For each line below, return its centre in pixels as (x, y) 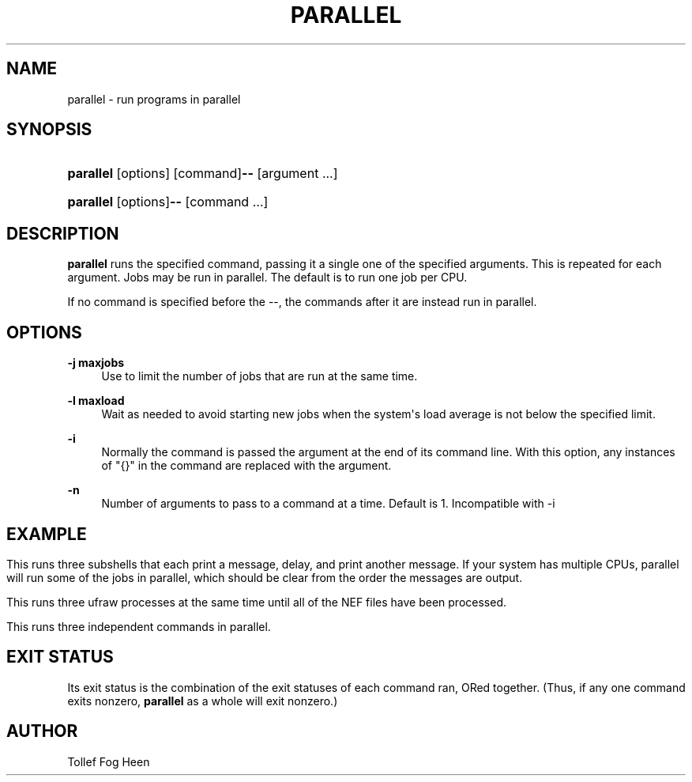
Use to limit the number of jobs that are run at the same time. (259, 376)
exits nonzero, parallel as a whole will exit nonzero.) (203, 701)
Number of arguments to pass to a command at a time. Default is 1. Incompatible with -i (328, 504)
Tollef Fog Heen (109, 761)
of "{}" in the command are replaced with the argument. (246, 466)
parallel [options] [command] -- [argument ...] (203, 174)
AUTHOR (42, 731)
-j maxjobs (96, 363)
